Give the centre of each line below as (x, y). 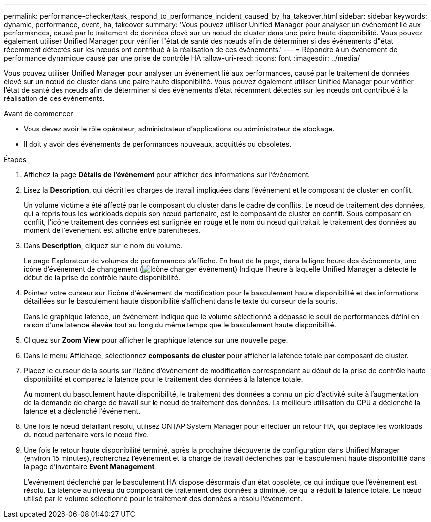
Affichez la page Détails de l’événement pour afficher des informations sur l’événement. (167, 175)
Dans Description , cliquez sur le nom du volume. (103, 245)
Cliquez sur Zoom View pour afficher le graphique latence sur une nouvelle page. (156, 340)
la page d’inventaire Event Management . (90, 467)
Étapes (15, 159)
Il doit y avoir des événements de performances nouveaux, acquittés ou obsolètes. (158, 144)
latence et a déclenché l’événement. (82, 411)
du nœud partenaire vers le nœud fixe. (86, 435)
